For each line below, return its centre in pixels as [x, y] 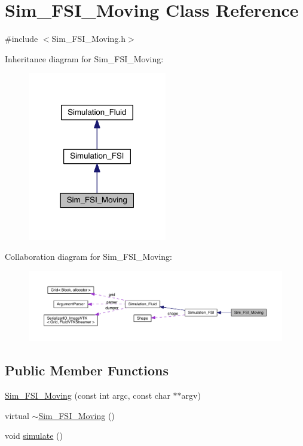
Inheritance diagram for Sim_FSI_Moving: [84, 58]
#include [22, 39]
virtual [17, 415]
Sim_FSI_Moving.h [89, 39]
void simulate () [34, 436]
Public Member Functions [87, 370]
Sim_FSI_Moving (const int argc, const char [88, 395]
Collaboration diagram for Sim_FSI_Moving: [88, 257]
